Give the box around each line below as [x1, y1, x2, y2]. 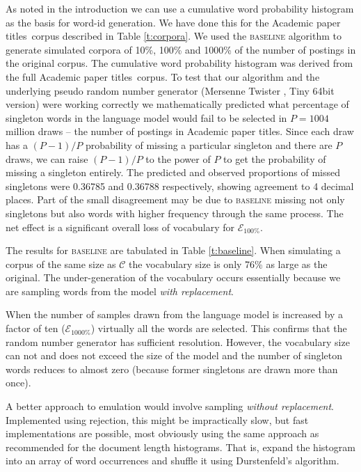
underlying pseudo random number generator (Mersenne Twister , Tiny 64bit [6, 83, 335, 97]
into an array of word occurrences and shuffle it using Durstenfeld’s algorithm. [6, 453, 339, 468]
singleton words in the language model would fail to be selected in [6, 110, 287, 125]
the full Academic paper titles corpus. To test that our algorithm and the [6, 69, 320, 84]
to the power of [145, 151, 211, 166]
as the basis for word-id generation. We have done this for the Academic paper [6, 15, 341, 29]
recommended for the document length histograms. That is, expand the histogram [6, 439, 355, 454]
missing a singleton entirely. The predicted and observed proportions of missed [6, 165, 341, 180]
